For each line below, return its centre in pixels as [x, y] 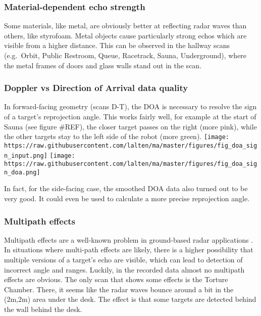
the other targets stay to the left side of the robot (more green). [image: [117, 136]
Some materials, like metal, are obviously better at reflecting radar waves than [125, 26]
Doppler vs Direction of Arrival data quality [96, 88]
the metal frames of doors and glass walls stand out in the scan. [103, 65]
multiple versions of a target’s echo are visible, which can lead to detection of [123, 260]
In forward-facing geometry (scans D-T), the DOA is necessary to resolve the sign [130, 106]
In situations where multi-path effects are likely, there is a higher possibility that [129, 250]
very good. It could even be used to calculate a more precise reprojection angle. [127, 198]
